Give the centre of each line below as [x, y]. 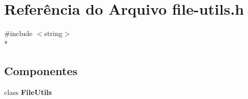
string [53, 33]
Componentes [41, 70]
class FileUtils [28, 92]
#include [18, 33]
